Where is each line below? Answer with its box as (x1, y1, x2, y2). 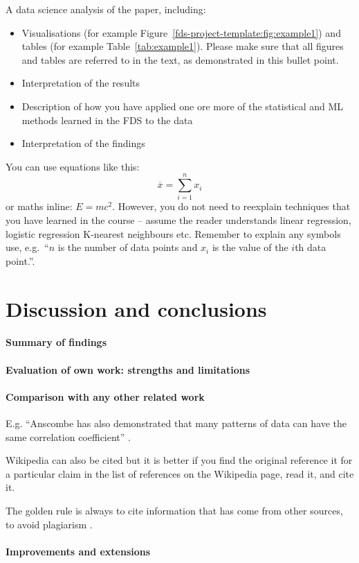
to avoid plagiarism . (6, 517, 93, 531)
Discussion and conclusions (6, 294, 267, 322)
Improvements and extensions (6, 544, 151, 558)
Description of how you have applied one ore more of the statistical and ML (21, 98, 344, 113)
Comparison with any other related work (6, 389, 205, 404)
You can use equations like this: (6, 159, 140, 173)
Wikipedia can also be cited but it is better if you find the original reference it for (6, 453, 353, 467)
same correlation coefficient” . (6, 429, 131, 444)
